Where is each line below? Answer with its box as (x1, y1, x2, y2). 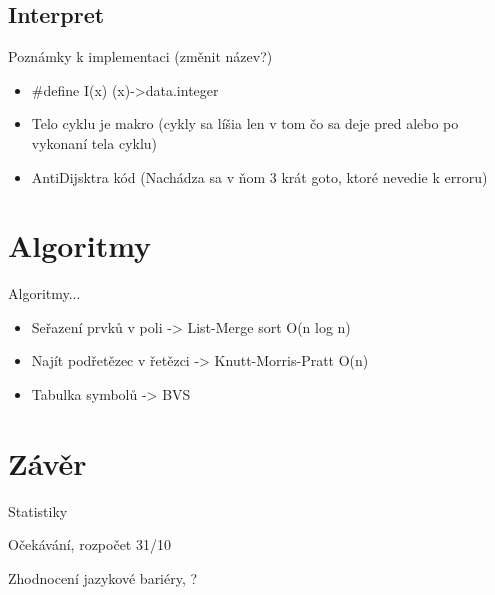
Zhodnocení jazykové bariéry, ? (8, 567, 198, 588)
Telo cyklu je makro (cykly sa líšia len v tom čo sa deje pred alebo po (31, 113, 459, 134)
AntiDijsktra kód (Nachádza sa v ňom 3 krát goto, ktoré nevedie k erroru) (31, 166, 488, 187)
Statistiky (8, 500, 68, 521)
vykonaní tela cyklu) (31, 132, 158, 153)
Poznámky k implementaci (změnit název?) (8, 46, 273, 67)
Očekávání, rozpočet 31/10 (8, 534, 171, 555)
